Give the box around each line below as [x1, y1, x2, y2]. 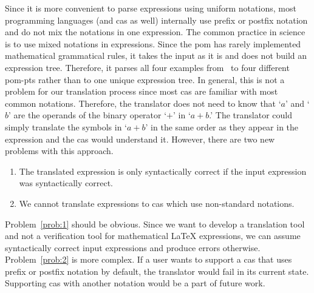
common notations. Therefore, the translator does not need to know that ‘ [5, 96, 281, 109]
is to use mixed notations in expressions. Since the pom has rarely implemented [5, 37, 301, 50]
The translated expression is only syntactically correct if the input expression [19, 164, 307, 177]
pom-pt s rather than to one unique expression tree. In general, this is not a [5, 73, 285, 86]
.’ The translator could [209, 109, 293, 121]
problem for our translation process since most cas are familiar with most [5, 85, 278, 98]
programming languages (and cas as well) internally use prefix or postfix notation [5, 13, 308, 26]
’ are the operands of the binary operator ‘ [9, 109, 167, 121]
